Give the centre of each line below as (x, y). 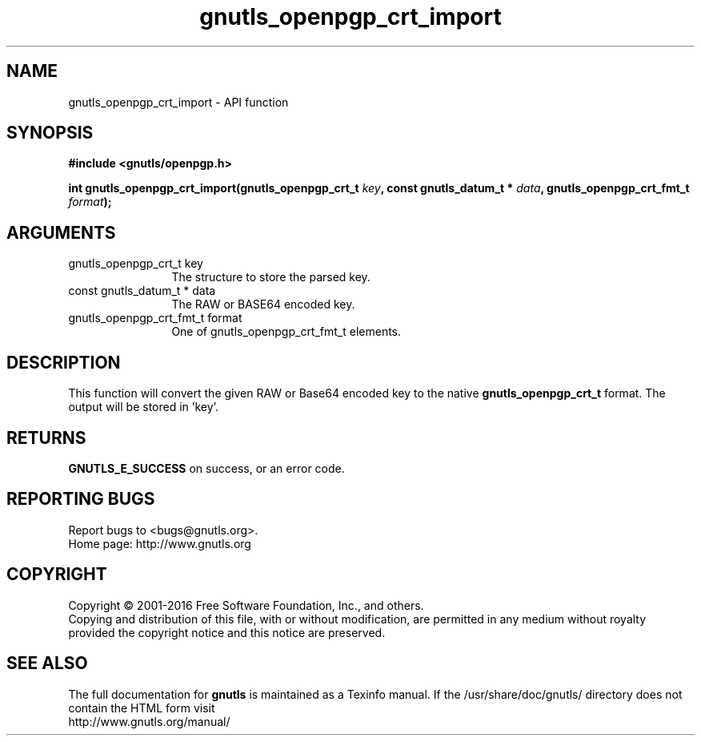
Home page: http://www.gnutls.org (160, 543)
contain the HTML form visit (142, 708)
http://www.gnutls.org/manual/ (149, 721)
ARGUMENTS (61, 232)
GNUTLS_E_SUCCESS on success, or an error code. (206, 468)
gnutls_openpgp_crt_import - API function (178, 102)
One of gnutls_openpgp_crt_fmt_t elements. (286, 332)
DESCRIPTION (64, 362)
